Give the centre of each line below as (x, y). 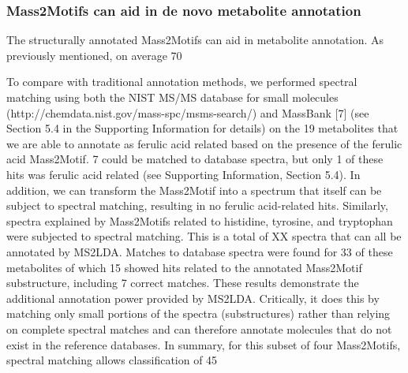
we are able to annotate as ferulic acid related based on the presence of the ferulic (204, 143)
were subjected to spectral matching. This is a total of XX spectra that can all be (204, 236)
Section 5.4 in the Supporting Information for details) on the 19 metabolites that (202, 128)
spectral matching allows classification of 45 (112, 360)
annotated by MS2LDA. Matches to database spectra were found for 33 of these (200, 251)
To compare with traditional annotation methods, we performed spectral (182, 82)
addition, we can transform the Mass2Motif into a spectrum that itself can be (194, 190)
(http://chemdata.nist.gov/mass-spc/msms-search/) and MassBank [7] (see (188, 112)
